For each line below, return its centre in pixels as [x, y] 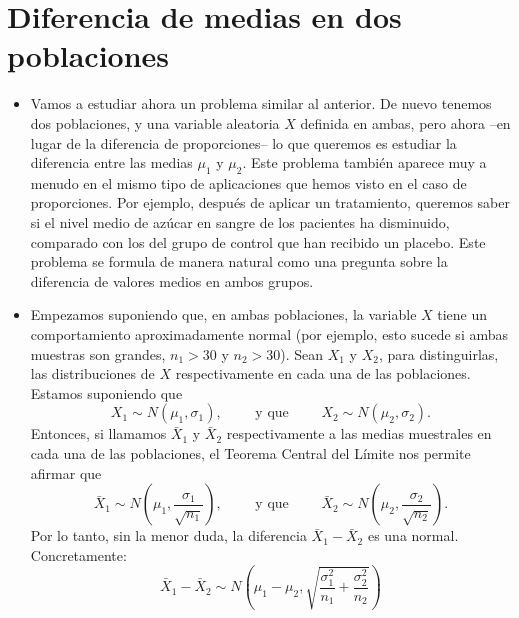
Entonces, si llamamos [98, 433]
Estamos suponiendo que [106, 392]
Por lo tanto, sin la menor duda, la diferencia [168, 535]
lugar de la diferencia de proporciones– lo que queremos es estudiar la [243, 142]
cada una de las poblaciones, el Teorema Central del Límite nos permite [250, 453]
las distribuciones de [92, 373]
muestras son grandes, [98, 353]
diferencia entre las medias [111, 162]
